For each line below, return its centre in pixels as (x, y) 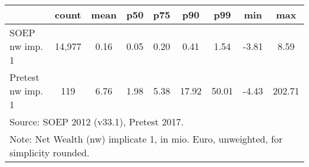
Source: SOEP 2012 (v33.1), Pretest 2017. (97, 122)
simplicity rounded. (50, 152)
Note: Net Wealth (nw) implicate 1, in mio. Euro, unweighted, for (146, 139)
